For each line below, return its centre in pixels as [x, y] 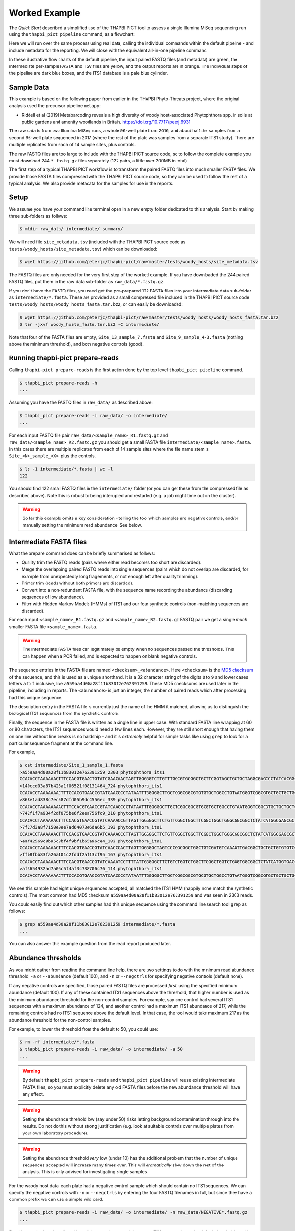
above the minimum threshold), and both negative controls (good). [76, 344]
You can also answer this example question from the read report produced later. [90, 944]
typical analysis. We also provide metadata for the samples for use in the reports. [91, 183]
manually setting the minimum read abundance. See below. [82, 525]
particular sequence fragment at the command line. [61, 743]
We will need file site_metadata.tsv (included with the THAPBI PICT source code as [97, 242]
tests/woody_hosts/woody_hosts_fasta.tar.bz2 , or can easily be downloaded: [96, 304]
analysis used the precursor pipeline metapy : [55, 106]
